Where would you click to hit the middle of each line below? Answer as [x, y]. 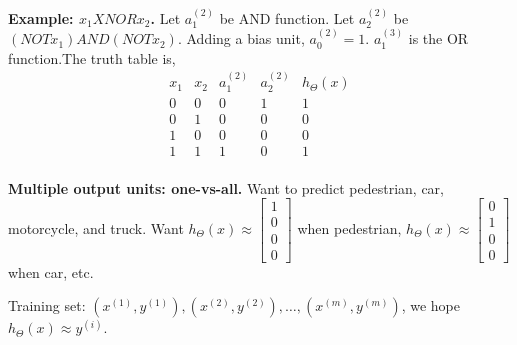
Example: [41, 17]
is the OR [438, 38]
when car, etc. [51, 271]
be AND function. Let [287, 17]
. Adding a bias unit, [241, 38]
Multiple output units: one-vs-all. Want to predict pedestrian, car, [226, 187]
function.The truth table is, [92, 57]
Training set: [47, 305]
